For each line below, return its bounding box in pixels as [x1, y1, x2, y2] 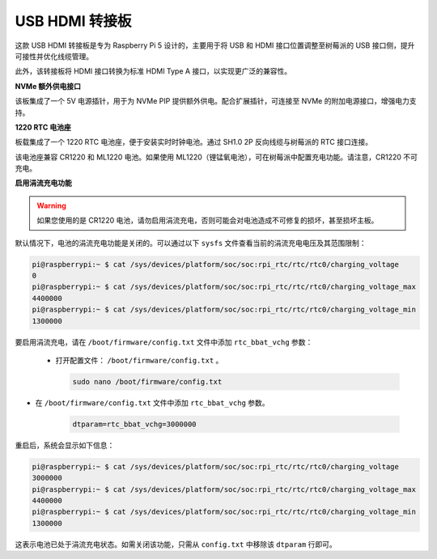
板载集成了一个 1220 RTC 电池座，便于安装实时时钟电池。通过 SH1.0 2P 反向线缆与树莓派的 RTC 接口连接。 [15, 138, 372, 147]
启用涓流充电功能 [15, 178, 72, 188]
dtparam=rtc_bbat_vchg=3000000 [72, 419, 197, 429]
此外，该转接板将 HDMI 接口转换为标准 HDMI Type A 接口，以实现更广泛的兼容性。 [15, 66, 291, 76]
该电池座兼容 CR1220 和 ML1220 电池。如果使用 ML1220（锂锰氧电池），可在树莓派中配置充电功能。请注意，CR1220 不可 [15, 152, 418, 162]
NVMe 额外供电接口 [15, 81, 81, 91]
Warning [36, 201, 66, 210]
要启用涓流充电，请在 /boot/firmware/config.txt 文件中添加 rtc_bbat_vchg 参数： [15, 337, 313, 347]
